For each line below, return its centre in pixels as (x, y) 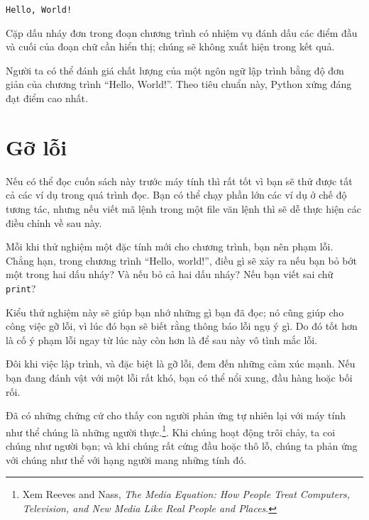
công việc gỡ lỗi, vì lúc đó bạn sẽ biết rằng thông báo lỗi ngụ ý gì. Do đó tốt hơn (182, 326)
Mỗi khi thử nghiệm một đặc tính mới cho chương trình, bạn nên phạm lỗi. (170, 247)
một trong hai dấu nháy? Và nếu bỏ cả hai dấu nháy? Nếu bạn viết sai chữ (170, 274)
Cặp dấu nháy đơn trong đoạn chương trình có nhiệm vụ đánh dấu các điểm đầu (182, 32)
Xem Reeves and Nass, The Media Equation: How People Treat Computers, (186, 494)
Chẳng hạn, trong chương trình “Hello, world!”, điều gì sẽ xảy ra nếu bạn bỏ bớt (181, 260)
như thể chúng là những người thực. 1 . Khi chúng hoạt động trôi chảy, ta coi (171, 431)
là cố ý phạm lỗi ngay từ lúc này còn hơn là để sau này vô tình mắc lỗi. (162, 339)
